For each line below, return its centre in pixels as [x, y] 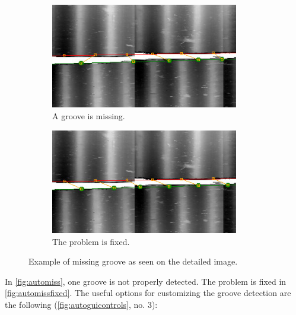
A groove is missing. [89, 115]
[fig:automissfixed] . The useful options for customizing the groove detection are [148, 293]
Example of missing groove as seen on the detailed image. [133, 261]
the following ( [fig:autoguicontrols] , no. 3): [81, 304]
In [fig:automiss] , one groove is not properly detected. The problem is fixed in [146, 281]
